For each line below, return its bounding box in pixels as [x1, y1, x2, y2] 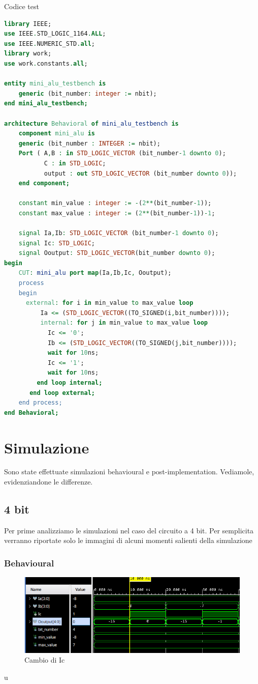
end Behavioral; [4, 409, 59, 416]
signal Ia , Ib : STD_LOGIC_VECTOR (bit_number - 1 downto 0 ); [18, 230, 219, 237]
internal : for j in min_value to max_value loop [40, 319, 208, 327]
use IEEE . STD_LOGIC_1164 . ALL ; [4, 30, 106, 38]
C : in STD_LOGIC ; [44, 159, 106, 167]
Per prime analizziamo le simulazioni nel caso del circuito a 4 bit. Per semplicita [4, 525, 254, 535]
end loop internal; [37, 379, 103, 386]
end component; [18, 180, 70, 187]
